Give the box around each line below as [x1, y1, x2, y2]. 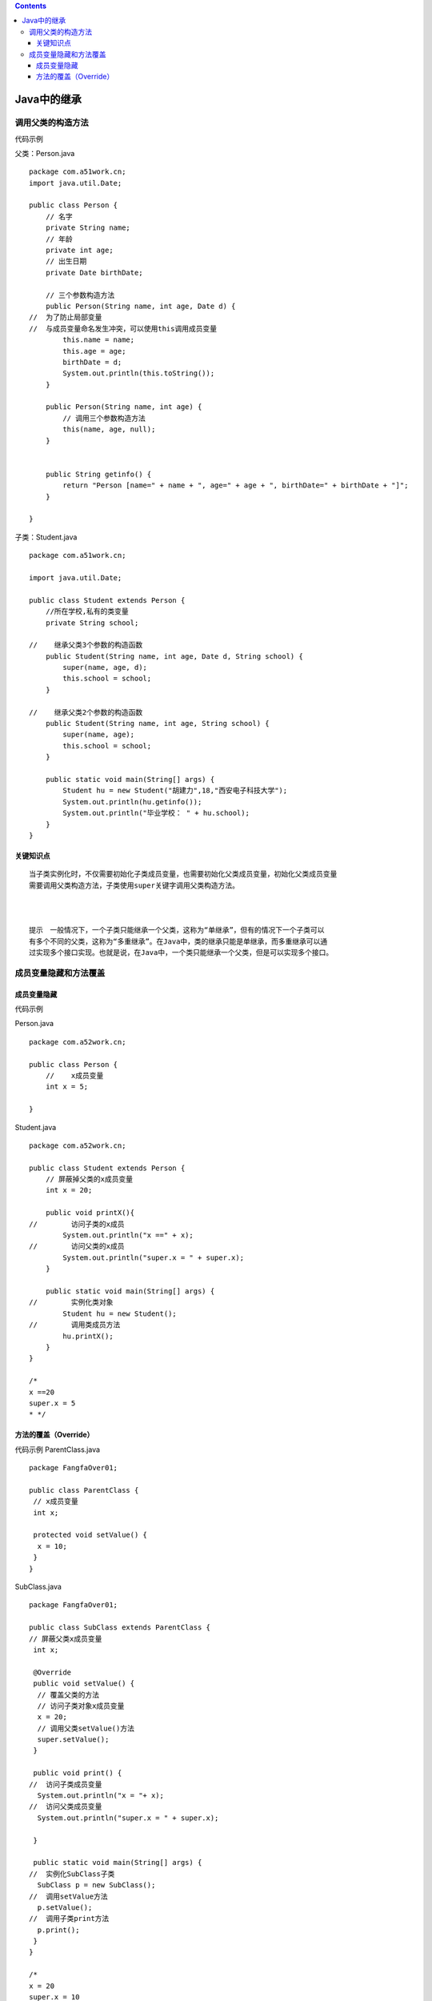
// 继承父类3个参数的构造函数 [29, 640, 143, 650]
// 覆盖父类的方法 [37, 1690, 100, 1699]
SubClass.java [14, 1582, 62, 1591]
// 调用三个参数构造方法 [62, 413, 146, 423]
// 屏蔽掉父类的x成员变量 [45, 1175, 134, 1184]
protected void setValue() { [33, 1530, 148, 1540]
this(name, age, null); [62, 425, 156, 434]
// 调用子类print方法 [29, 1914, 110, 1923]
